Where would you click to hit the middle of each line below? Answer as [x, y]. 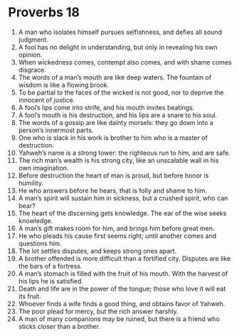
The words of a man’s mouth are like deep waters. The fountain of [115, 77]
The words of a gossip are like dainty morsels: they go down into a [116, 122]
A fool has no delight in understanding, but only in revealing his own [118, 47]
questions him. [40, 243]
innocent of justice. [47, 99]
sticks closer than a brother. [59, 326]
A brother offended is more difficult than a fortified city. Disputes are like [124, 258]
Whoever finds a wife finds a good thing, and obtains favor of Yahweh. [122, 303]
